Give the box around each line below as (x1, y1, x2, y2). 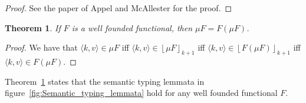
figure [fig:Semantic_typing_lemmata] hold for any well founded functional (5, 87, 278, 99)
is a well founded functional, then (71, 21, 193, 34)
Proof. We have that (5, 41, 78, 54)
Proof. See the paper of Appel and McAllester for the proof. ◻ (5, 2, 232, 14)
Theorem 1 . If (5, 21, 61, 34)
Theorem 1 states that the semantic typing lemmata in (5, 75, 205, 87)
